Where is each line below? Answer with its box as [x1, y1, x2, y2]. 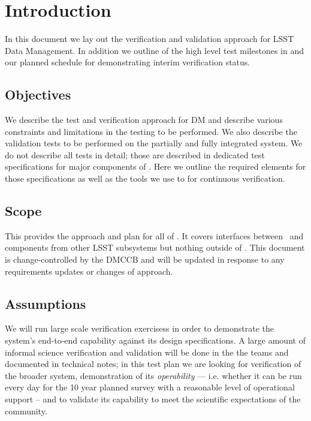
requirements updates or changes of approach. [5, 264, 173, 277]
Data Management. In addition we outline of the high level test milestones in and [5, 44, 304, 56]
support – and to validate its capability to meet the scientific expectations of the [5, 393, 301, 405]
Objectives [5, 85, 71, 104]
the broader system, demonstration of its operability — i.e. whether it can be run [5, 369, 302, 381]
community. [5, 404, 47, 417]
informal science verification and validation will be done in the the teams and [5, 345, 289, 358]
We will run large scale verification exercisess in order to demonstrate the [5, 322, 274, 335]
